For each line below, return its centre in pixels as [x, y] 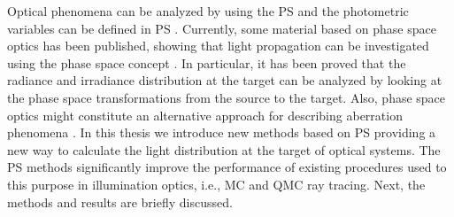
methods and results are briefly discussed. [120, 201]
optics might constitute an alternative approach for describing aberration [205, 115]
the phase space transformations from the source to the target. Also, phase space [227, 97]
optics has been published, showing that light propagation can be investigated [218, 46]
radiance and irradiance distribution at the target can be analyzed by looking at [225, 80]
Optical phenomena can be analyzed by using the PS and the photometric [208, 11]
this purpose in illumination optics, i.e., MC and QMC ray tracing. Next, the [216, 184]
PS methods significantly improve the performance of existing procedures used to [227, 167]
